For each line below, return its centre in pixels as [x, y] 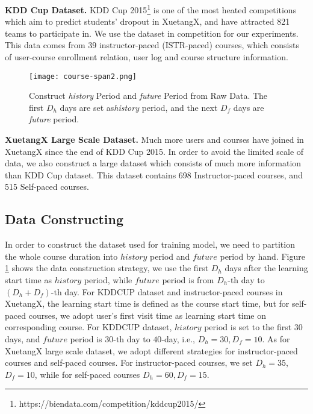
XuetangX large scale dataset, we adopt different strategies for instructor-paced [151, 350]
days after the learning [266, 268]
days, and [23, 338]
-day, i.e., [178, 338]
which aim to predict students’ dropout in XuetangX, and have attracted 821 [147, 21]
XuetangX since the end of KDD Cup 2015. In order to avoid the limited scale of [154, 151]
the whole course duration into [61, 256]
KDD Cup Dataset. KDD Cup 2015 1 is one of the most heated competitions [151, 9]
